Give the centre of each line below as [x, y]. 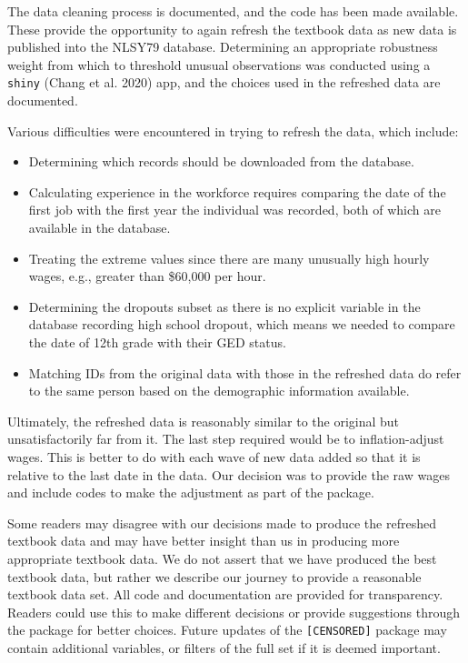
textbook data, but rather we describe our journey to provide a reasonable [214, 576]
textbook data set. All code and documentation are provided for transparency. [225, 594]
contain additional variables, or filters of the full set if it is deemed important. [224, 647]
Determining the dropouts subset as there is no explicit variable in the [224, 306]
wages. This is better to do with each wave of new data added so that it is [214, 456]
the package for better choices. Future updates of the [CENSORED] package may [227, 630]
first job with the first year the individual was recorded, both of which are [234, 210]
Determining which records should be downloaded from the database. [221, 161]
